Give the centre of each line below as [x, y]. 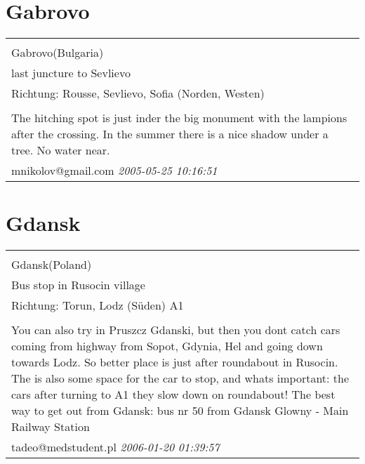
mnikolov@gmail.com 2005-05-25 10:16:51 [114, 171]
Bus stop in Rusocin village [78, 285]
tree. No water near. [61, 150]
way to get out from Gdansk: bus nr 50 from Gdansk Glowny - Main [180, 411]
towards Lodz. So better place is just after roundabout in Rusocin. [175, 362]
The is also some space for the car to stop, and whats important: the [180, 378]
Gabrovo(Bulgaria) [58, 53]
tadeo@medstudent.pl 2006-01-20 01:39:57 [115, 447]
